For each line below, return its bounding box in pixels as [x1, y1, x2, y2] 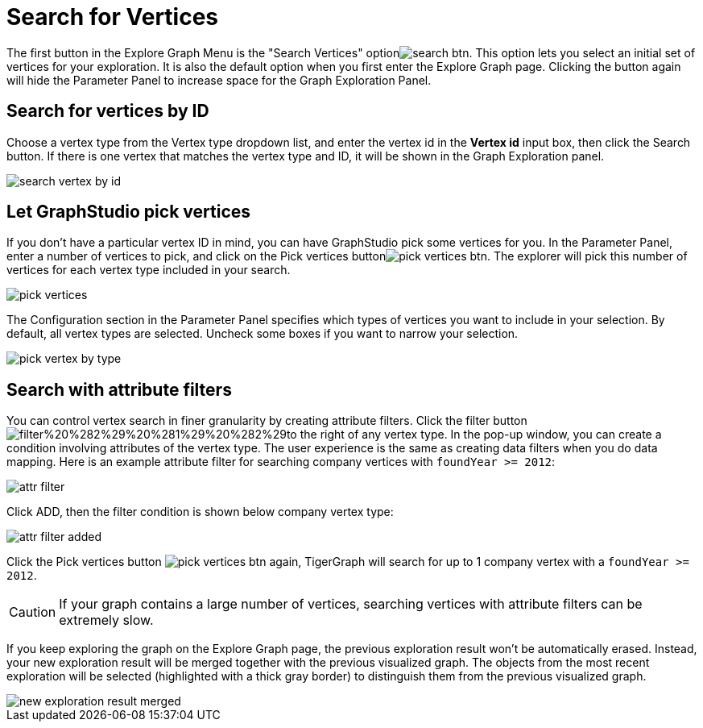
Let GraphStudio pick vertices [6, 202, 251, 223]
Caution [9, 604, 56, 621]
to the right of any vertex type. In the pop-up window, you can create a [286, 427, 662, 442]
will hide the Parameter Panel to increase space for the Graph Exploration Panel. [6, 73, 432, 87]
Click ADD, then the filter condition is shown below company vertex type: [6, 505, 394, 519]
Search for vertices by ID [6, 101, 209, 122]
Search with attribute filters [6, 379, 232, 400]
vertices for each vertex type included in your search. [6, 263, 291, 277]
